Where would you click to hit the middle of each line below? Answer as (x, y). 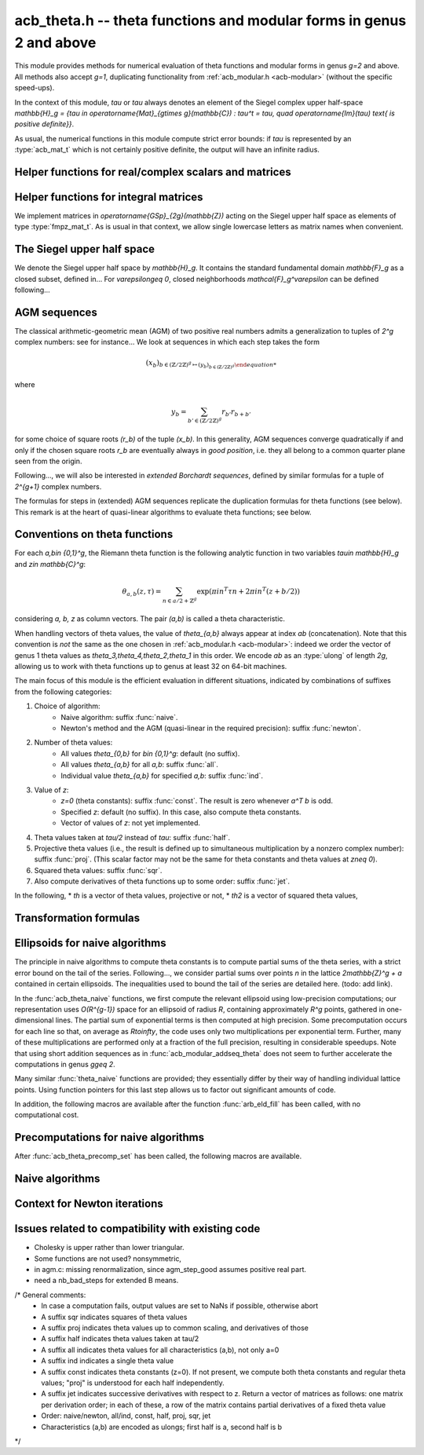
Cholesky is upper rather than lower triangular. (109, 1248)
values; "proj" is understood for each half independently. (133, 1383)
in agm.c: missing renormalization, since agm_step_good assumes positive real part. (170, 1270)
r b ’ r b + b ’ (236, 412)
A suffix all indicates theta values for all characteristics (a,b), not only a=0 (160, 1350)
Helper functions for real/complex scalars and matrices (153, 172)
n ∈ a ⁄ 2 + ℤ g (179, 600)
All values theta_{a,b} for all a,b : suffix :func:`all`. (140, 765)
